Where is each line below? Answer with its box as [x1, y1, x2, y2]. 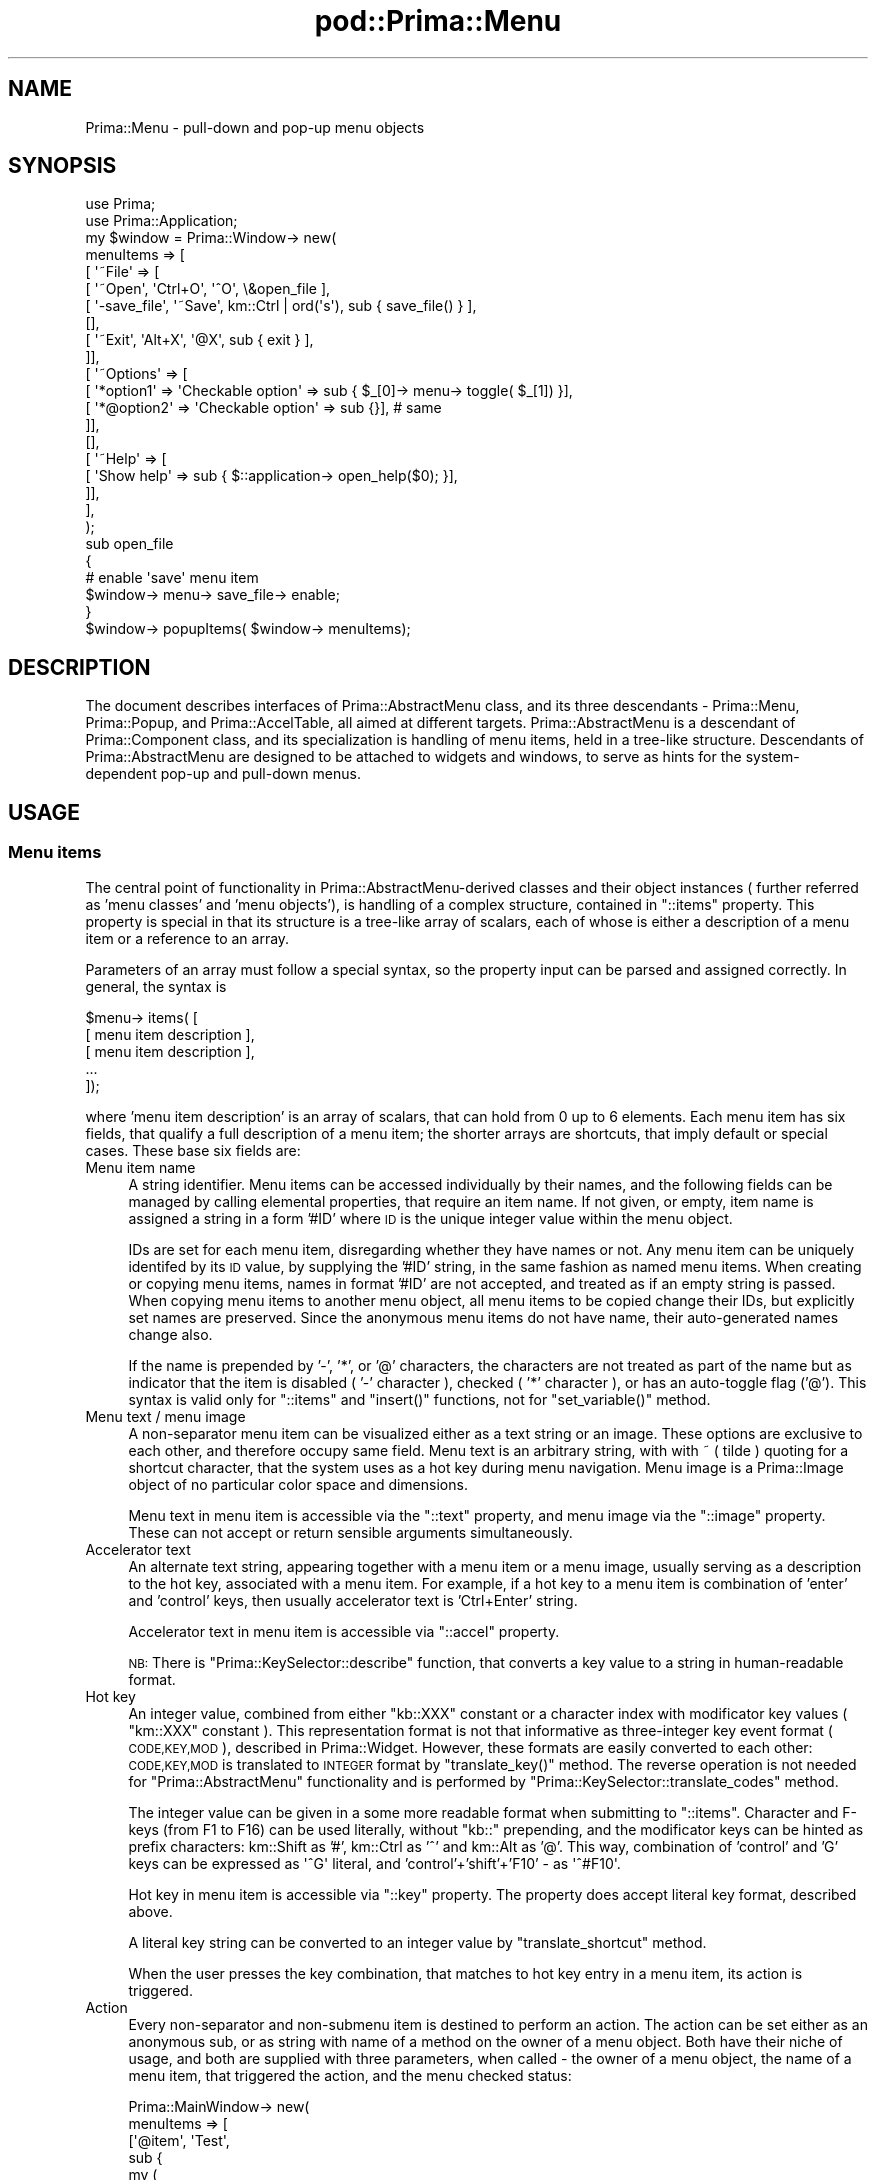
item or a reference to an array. [85, 929, 290, 947]
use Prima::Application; [85, 212, 238, 230]
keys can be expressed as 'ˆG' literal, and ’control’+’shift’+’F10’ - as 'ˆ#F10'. [128, 1854, 621, 1872]
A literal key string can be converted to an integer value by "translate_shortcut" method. [128, 1933, 707, 1951]
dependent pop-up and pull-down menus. [85, 765, 361, 783]
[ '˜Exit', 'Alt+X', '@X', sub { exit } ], [85, 331, 314, 349]
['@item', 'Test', [128, 2131, 230, 2149]
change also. [128, 1325, 213, 1343]
